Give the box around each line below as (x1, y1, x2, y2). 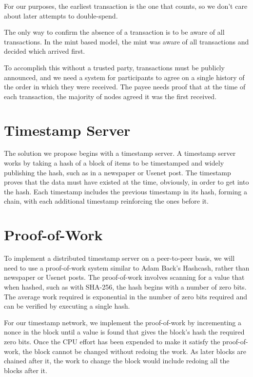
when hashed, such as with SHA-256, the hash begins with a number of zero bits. (4, 281, 247, 292)
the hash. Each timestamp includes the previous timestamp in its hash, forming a (4, 186, 247, 196)
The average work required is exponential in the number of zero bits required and (4, 291, 248, 301)
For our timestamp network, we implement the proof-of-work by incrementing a (4, 317, 241, 327)
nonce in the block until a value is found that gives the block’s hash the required (4, 327, 245, 337)
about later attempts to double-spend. (4, 10, 118, 21)
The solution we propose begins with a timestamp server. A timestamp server (4, 148, 236, 158)
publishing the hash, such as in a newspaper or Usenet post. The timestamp (4, 167, 231, 177)
